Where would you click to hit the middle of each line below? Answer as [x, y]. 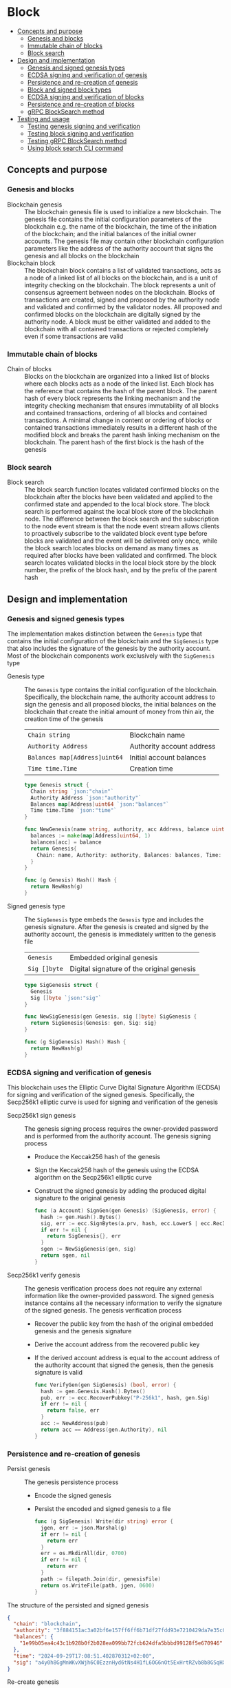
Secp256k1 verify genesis [44, 1275]
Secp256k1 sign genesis [42, 1115]
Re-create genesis [33, 1682]
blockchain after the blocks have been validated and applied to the [119, 497]
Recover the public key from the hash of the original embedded [124, 1324]
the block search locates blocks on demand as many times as [112, 548]
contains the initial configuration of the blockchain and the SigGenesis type [113, 640]
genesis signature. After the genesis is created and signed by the [117, 926]
